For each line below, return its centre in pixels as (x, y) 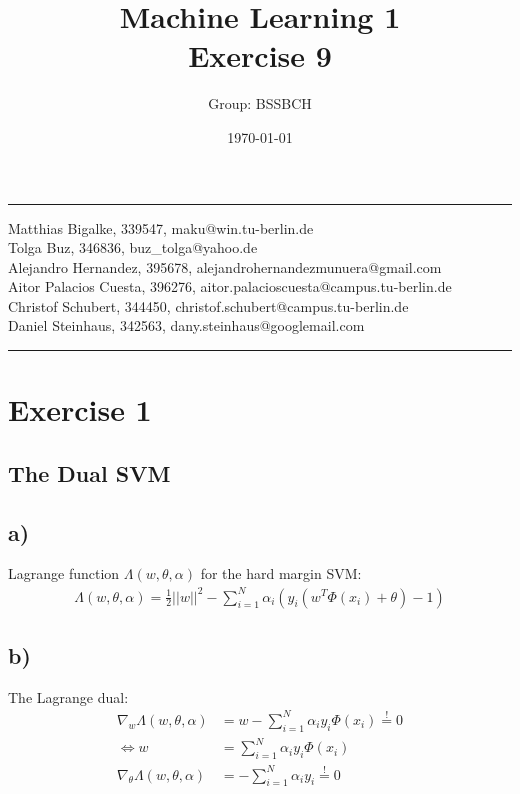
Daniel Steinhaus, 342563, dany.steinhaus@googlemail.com (186, 325)
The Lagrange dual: (68, 696)
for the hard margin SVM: (281, 573)
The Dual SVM (89, 472)
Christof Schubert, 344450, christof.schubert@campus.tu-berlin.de (208, 305)
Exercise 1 (80, 409)
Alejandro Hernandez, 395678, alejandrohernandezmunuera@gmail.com (225, 266)
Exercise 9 (260, 55)
